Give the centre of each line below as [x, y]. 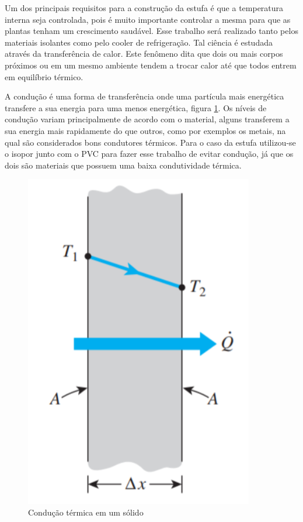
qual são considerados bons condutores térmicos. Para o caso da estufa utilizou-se [150, 142]
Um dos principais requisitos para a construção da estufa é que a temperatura [144, 8]
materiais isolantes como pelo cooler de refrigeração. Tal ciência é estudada [139, 42]
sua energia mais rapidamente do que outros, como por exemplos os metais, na [145, 130]
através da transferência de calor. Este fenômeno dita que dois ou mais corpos [144, 54]
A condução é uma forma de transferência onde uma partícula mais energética [144, 96]
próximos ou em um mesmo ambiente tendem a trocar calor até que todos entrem [151, 65]
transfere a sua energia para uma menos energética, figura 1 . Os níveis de [136, 107]
